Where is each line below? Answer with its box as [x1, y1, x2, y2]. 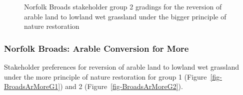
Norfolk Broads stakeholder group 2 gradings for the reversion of [24, 1, 222, 11]
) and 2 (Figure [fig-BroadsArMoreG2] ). [60, 81, 183, 92]
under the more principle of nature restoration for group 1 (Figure [4, 71, 207, 82]
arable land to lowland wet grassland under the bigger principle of [24, 11, 226, 21]
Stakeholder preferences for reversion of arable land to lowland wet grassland [4, 62, 239, 72]
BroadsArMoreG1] [4, 81, 60, 92]
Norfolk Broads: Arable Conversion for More [4, 42, 189, 54]
